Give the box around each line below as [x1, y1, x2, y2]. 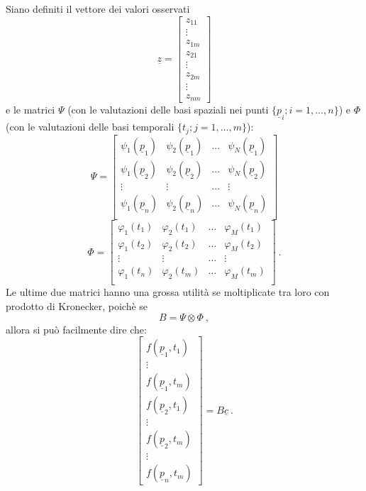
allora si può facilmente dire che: [6, 321, 147, 336]
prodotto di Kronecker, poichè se [6, 298, 148, 313]
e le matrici [6, 102, 55, 117]
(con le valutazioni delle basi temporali [6, 119, 174, 134]
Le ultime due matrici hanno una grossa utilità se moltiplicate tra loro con [6, 285, 330, 299]
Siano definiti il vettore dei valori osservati [6, 1, 190, 16]
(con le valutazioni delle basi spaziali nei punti [67, 102, 269, 117]
